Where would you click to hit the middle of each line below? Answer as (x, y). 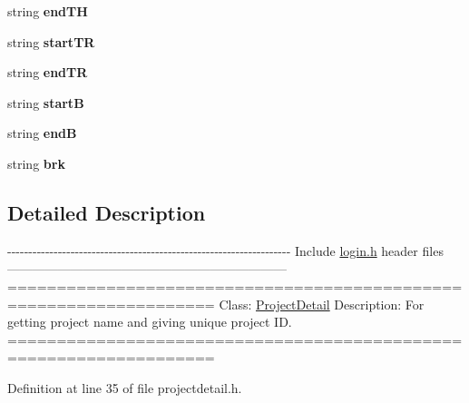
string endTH (48, 11)
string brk (36, 163)
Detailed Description (107, 212)
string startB (46, 102)
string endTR (48, 72)
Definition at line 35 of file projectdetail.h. (125, 387)
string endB (42, 133)
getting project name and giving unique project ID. (150, 322)
